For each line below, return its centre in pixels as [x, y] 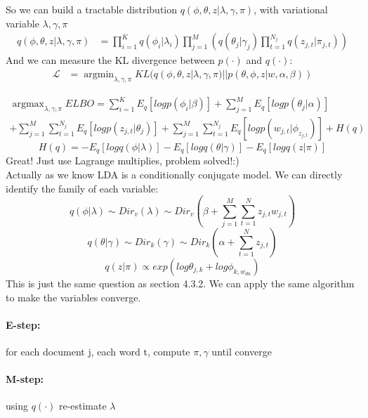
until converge [242, 351]
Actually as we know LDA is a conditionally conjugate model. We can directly [174, 175]
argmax [28, 104]
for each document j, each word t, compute [98, 351]
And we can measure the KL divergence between [110, 60]
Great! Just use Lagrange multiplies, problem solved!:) [123, 161]
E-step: [23, 324]
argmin [99, 74]
